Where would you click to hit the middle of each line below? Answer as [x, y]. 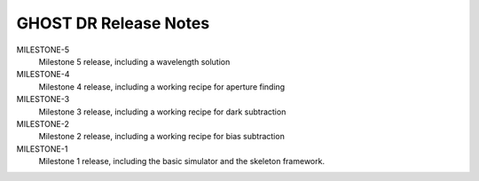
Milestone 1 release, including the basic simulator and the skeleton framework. [182, 161]
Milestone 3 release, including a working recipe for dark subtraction [162, 112]
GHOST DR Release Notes [113, 23]
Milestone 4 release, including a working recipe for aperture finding [162, 87]
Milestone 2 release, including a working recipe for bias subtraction [162, 137]
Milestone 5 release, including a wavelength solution [134, 61]
